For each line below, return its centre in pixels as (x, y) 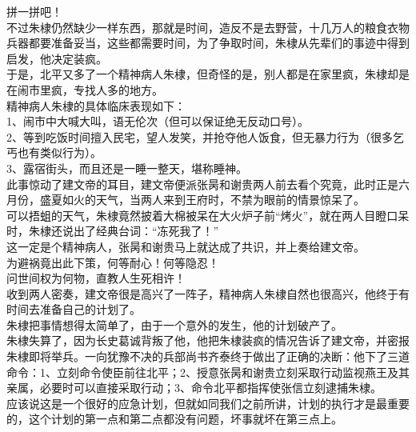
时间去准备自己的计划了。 (74, 309)
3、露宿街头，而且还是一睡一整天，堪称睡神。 (127, 168)
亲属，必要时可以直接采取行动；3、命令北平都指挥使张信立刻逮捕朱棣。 (194, 388)
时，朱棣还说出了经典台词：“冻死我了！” (113, 231)
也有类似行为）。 (59, 152)
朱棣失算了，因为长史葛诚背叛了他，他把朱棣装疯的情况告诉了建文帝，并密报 (208, 340)
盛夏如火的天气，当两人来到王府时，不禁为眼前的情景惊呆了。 (202, 200)
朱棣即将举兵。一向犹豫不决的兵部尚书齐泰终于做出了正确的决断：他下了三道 (208, 356)
